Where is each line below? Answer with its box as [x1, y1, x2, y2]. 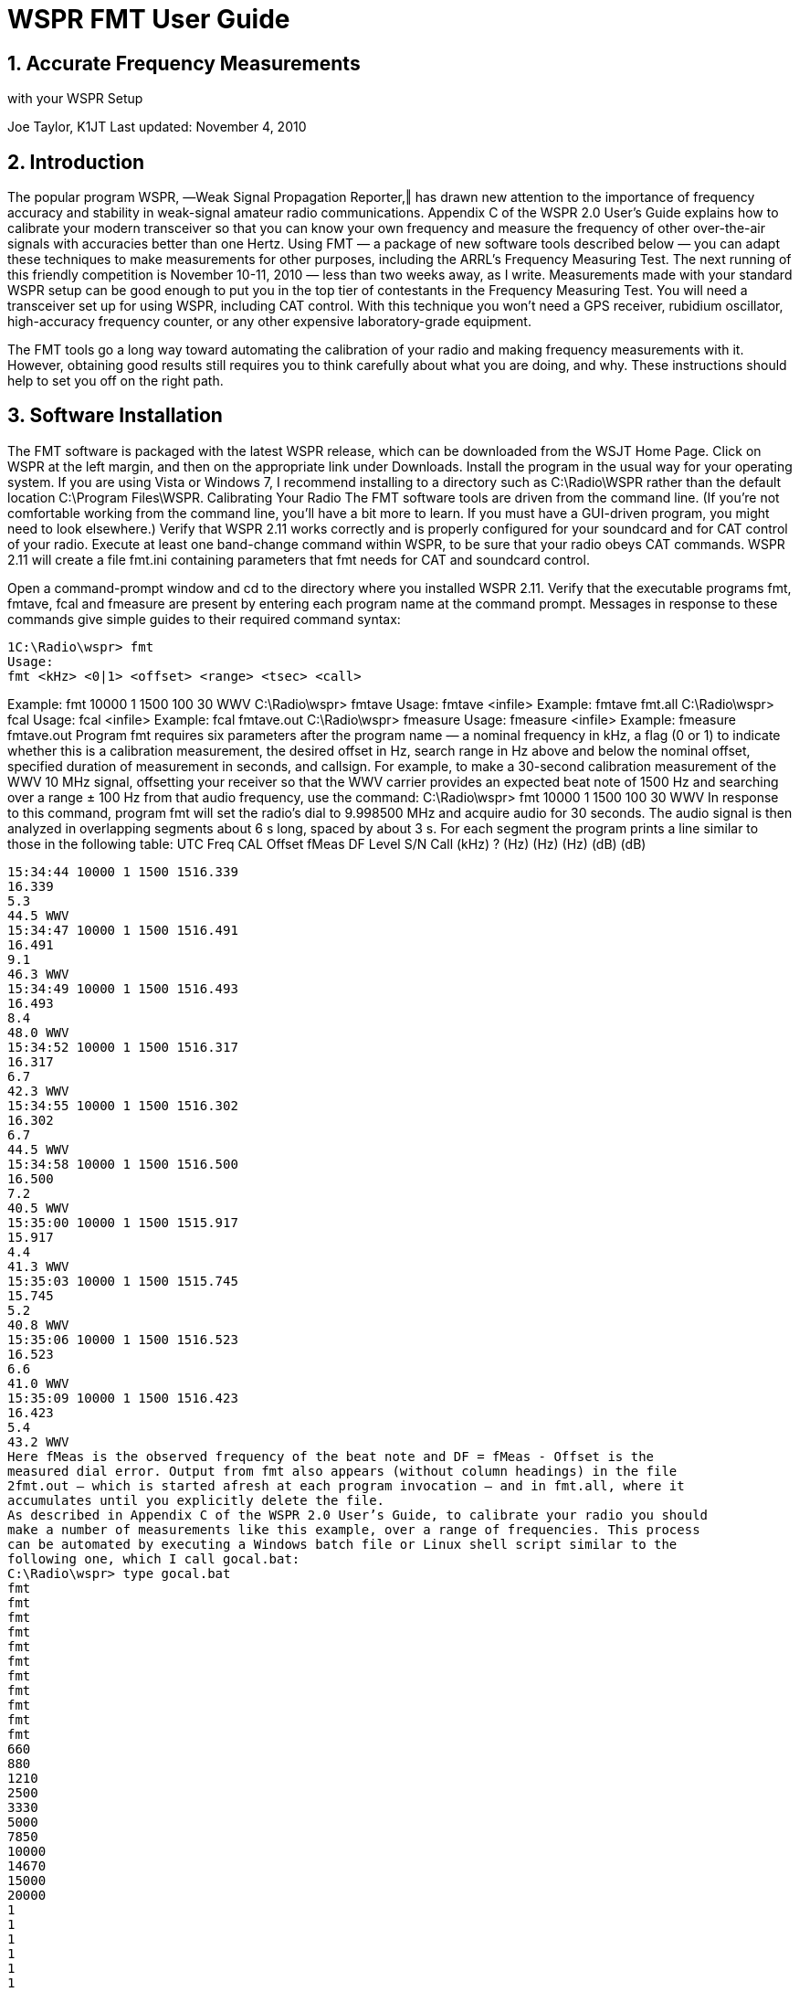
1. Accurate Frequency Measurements [7, 51, 361, 75]
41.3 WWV [7, 1258, 69, 1274]
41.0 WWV [7, 1375, 69, 1391]
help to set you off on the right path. [7, 373, 224, 389]
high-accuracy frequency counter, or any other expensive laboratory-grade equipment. [7, 313, 531, 330]
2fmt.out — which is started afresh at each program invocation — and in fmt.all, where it [7, 1478, 685, 1493]
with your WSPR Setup [7, 90, 143, 107]
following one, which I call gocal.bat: [7, 1551, 300, 1566]
